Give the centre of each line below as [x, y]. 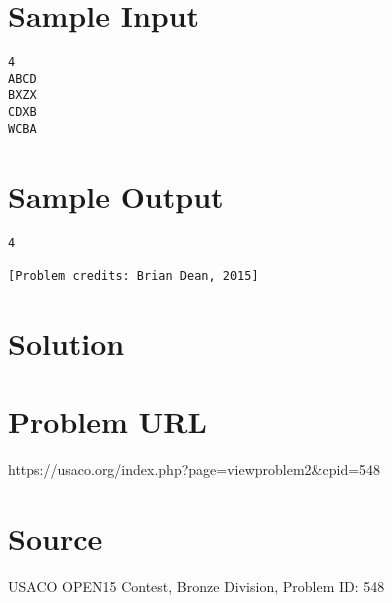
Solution [66, 342]
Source [55, 537]
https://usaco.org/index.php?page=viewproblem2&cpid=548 [194, 469]
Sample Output [116, 195]
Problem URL [107, 421]
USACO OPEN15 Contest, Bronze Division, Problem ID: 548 [196, 585]
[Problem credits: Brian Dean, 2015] [133, 275]
